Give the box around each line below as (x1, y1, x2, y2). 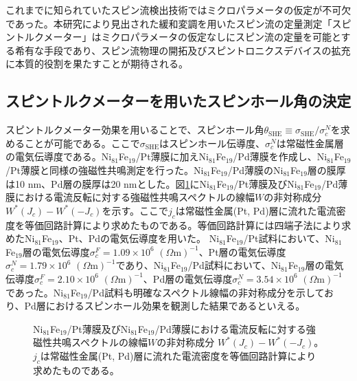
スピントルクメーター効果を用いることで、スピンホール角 (5, 122, 264, 137)
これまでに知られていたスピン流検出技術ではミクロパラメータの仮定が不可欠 (5, 3, 352, 17)
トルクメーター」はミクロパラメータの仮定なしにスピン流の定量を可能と (14, 30, 341, 44)
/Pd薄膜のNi (227, 162, 284, 177)
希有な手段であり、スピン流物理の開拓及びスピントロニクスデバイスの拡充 (14, 43, 351, 57)
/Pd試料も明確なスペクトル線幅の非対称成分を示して (87, 285, 325, 299)
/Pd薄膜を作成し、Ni (233, 149, 327, 164)
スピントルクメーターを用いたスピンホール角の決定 (5, 90, 352, 111)
